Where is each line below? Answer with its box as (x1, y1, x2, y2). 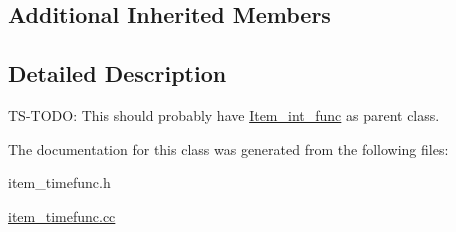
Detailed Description (8, 58, 227, 89)
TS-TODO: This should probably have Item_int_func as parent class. (8, 104, 440, 125)
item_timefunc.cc (8, 205, 116, 226)
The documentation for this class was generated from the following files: (8, 138, 449, 159)
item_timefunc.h (8, 172, 111, 193)
